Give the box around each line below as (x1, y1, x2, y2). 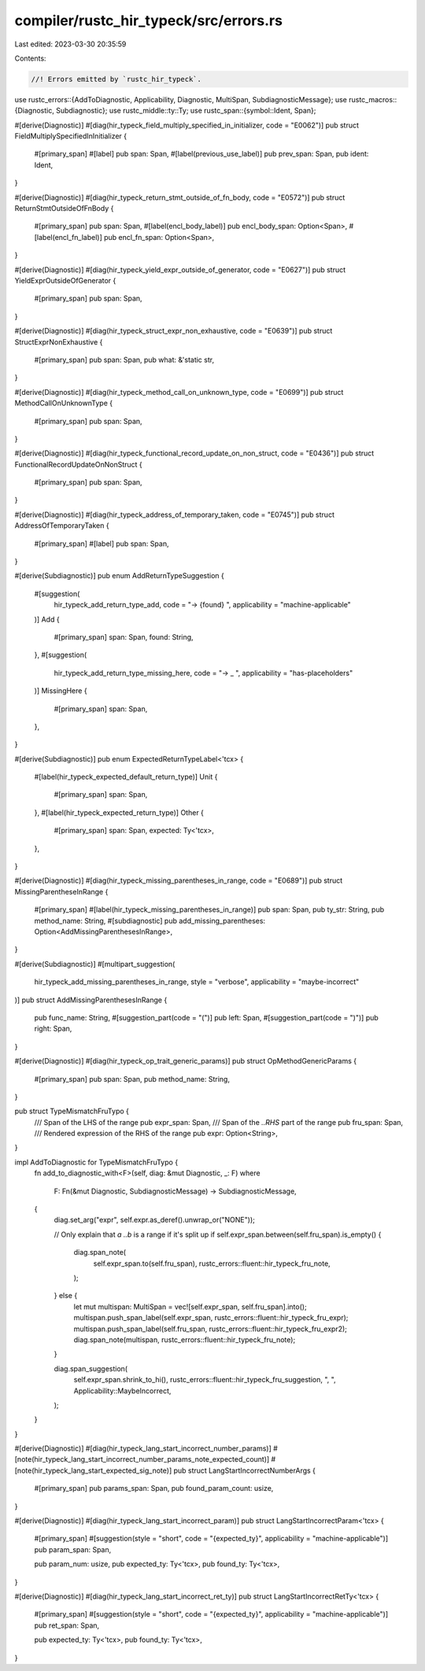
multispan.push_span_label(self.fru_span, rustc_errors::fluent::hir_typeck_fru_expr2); (73, 1324, 348, 1333)
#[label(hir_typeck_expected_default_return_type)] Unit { (34, 772, 218, 782)
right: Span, (34, 1024, 72, 1034)
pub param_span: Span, (34, 1544, 112, 1554)
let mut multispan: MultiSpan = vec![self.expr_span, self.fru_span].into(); (73, 1302, 307, 1311)
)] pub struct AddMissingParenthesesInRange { (14, 995, 168, 1005)
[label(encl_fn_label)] (34, 232, 102, 242)
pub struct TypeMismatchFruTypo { (14, 1106, 130, 1116)
